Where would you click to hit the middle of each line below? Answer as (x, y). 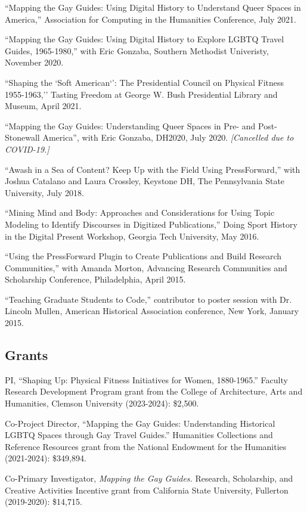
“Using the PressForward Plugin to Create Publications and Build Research (143, 256)
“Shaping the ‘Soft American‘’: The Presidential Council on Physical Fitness (145, 82)
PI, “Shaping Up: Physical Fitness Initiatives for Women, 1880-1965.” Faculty (146, 379)
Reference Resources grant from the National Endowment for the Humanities (146, 446)
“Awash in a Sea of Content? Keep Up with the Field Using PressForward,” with (153, 169)
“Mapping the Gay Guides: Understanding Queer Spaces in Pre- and (130, 125)
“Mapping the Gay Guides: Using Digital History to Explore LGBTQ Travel (145, 39)
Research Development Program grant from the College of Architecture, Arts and (154, 391)
